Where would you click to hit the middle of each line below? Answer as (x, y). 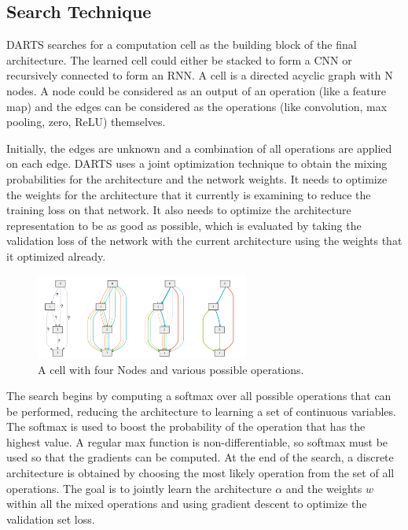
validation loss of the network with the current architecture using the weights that (204, 241)
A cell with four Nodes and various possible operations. (171, 369)
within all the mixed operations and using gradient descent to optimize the (187, 504)
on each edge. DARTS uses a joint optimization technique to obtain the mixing (197, 163)
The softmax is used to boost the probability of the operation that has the (186, 426)
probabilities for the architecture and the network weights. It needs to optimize (197, 178)
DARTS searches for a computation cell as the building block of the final (182, 44)
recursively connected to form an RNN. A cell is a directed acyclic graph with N (200, 75)
